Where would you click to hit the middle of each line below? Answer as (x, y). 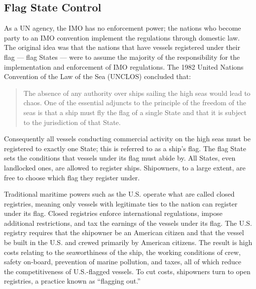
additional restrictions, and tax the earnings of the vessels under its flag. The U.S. (128, 223)
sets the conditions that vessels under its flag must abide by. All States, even (120, 158)
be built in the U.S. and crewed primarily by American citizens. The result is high (128, 242)
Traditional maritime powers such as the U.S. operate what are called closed (119, 194)
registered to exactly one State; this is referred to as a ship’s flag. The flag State (125, 148)
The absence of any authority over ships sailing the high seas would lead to (137, 93)
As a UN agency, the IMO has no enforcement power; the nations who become (123, 28)
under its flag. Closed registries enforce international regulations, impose (113, 213)
